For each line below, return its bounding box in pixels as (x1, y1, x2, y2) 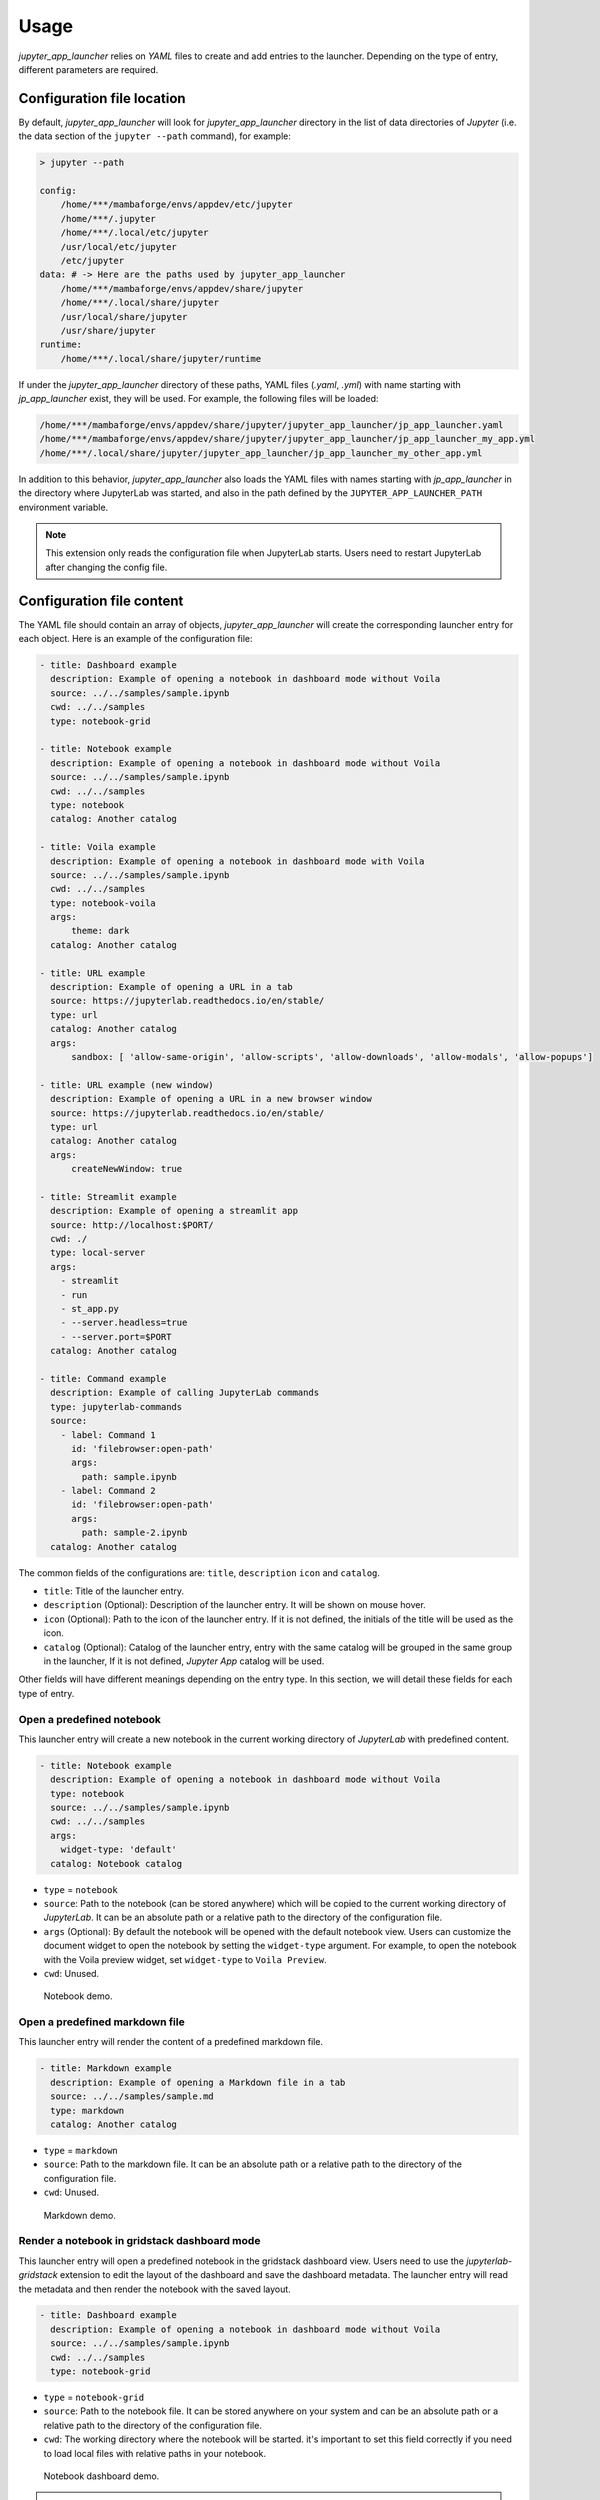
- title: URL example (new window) (39, 1079, 214, 1090)
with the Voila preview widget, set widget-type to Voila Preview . (43, 1953, 327, 1965)
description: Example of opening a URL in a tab (50, 981, 294, 993)
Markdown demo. (43, 2209, 117, 2221)
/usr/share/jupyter (60, 325, 157, 336)
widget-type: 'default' (60, 1844, 177, 1855)
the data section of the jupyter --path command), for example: (18, 130, 292, 142)
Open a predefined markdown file (18, 2015, 185, 2029)
